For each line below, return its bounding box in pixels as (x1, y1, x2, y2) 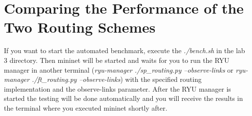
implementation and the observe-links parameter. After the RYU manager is (4, 83, 231, 94)
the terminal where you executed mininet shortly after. (4, 102, 167, 113)
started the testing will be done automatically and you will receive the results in (4, 93, 243, 103)
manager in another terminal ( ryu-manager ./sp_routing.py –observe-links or (4, 64, 234, 75)
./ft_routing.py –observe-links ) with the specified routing (32, 74, 202, 84)
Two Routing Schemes (4, 17, 156, 37)
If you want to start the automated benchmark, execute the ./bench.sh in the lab (4, 45, 245, 56)
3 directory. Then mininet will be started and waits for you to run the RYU (4, 55, 230, 65)
